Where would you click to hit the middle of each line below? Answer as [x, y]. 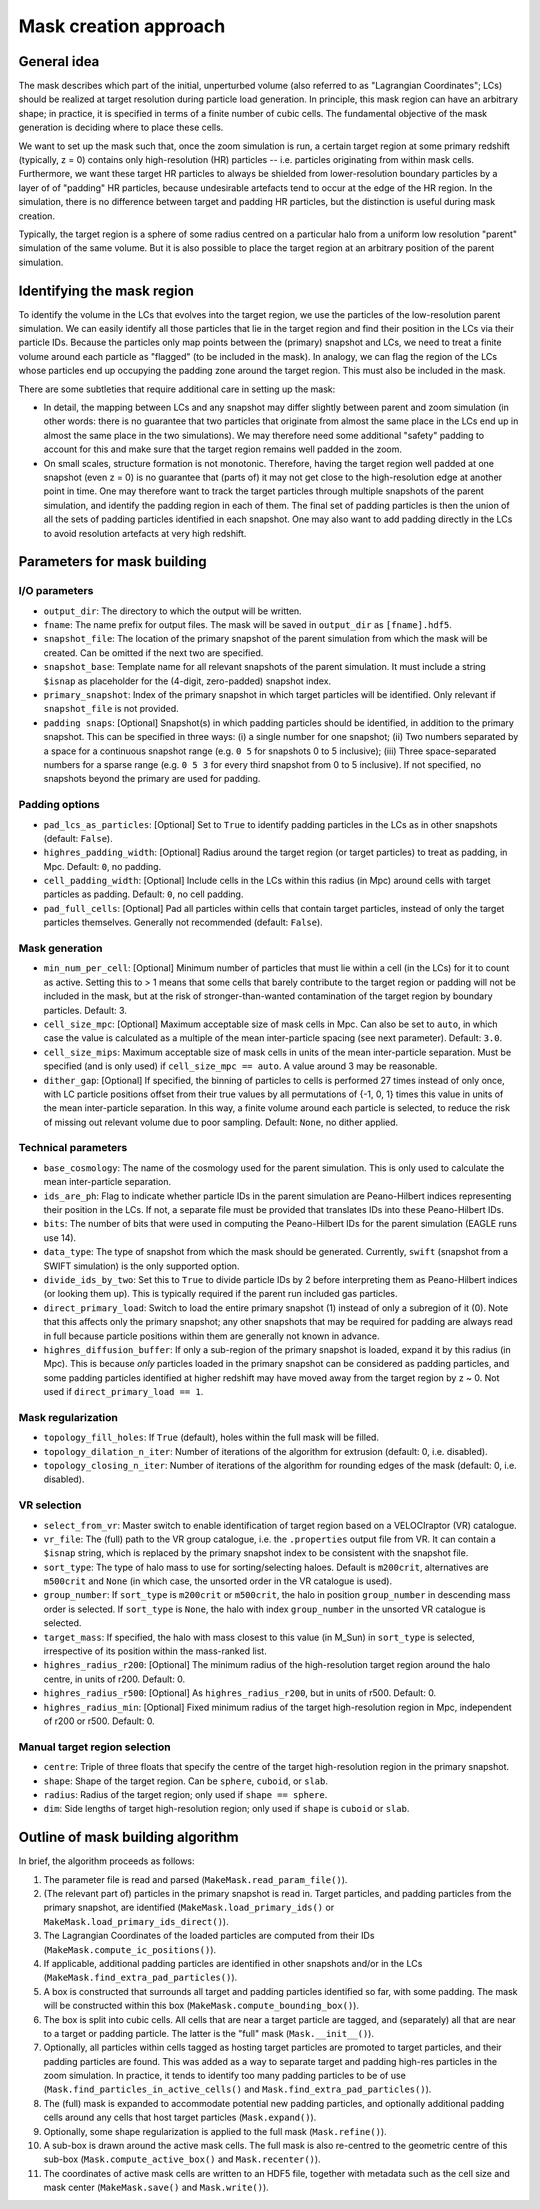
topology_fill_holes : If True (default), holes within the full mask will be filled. [211, 1437]
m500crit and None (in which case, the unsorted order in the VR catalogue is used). [218, 1581]
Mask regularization [68, 1417]
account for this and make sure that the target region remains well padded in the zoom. [223, 449]
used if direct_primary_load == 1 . [123, 1392]
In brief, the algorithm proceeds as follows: [106, 1861]
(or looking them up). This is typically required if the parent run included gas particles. [220, 1294]
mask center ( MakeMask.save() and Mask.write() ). [156, 2187]
